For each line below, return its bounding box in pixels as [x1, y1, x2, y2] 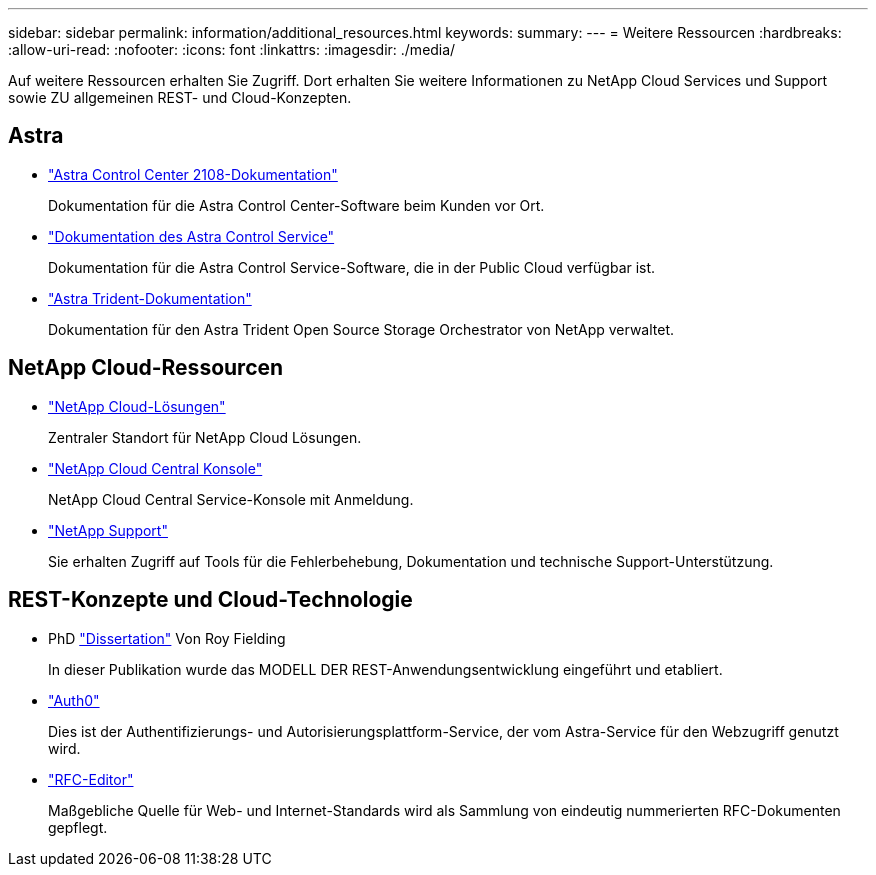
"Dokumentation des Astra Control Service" [48, 227, 335, 245]
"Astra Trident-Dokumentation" [48, 289, 252, 307]
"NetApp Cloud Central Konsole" [48, 459, 263, 477]
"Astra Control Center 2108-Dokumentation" [48, 165, 338, 183]
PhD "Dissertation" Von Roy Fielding [48, 629, 286, 647]
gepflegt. [48, 818, 108, 836]
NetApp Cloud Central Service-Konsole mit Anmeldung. [48, 490, 414, 508]
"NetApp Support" [48, 521, 168, 539]
